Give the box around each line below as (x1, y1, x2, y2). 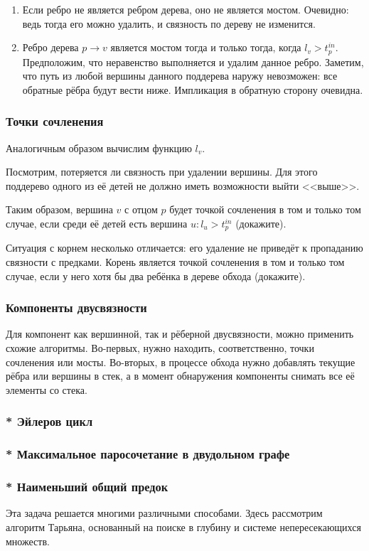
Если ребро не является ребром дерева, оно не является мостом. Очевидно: (22, 2, 349, 16)
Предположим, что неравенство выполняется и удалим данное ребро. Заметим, (22, 54, 364, 69)
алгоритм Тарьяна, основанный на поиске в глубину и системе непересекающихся (6, 519, 361, 534)
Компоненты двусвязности (6, 299, 147, 316)
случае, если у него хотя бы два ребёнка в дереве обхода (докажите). (6, 268, 306, 283)
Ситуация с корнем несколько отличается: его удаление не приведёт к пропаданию (6, 240, 363, 255)
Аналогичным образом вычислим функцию (6, 140, 192, 155)
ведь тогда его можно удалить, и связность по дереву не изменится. (22, 16, 316, 31)
